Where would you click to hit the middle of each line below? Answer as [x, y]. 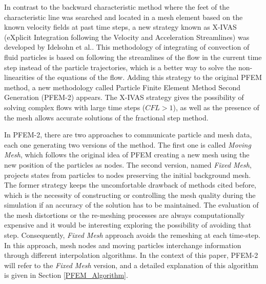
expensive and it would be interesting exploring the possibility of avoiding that [128, 225]
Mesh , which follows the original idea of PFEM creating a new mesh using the [127, 155]
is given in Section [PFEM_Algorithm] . [66, 275]
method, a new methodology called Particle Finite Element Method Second [122, 87]
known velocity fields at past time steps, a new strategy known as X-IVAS [120, 27]
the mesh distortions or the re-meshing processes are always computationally [125, 215]
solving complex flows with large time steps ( [75, 107]
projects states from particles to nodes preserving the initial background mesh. [128, 175]
